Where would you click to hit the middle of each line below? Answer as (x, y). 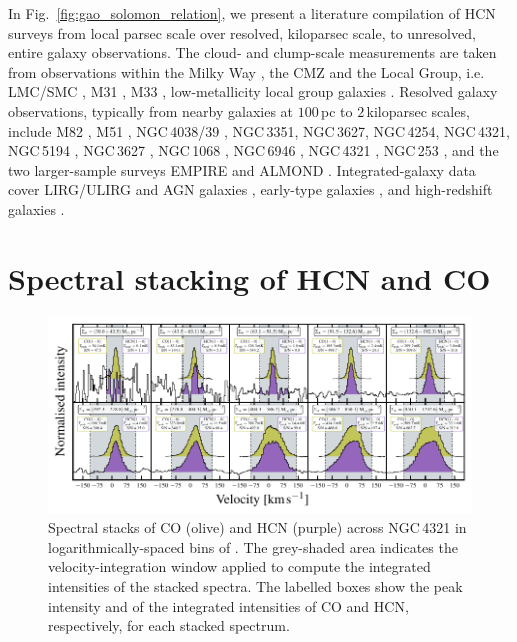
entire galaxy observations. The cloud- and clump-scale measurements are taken (252, 52)
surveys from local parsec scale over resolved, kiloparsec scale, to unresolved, (242, 32)
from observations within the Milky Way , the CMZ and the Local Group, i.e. (246, 71)
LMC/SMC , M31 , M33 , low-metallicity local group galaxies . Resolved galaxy (253, 91)
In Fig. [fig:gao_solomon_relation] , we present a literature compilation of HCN (252, 13)
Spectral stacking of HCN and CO (249, 277)
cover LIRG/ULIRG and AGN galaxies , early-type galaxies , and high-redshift (250, 189)
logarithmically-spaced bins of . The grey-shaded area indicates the (253, 546)
